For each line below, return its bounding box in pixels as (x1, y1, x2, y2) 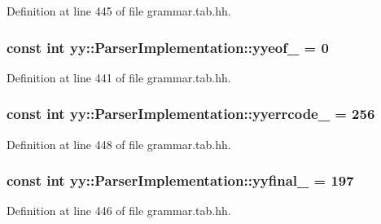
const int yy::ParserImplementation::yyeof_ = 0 (7, 37, 329, 57)
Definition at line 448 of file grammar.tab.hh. (7, 135, 231, 152)
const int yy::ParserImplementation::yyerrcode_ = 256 (7, 103, 375, 124)
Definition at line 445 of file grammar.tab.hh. (7, 2, 231, 19)
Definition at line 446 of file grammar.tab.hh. (7, 202, 231, 219)
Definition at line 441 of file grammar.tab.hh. (7, 68, 231, 86)
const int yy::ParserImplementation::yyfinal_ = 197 (7, 170, 354, 191)
